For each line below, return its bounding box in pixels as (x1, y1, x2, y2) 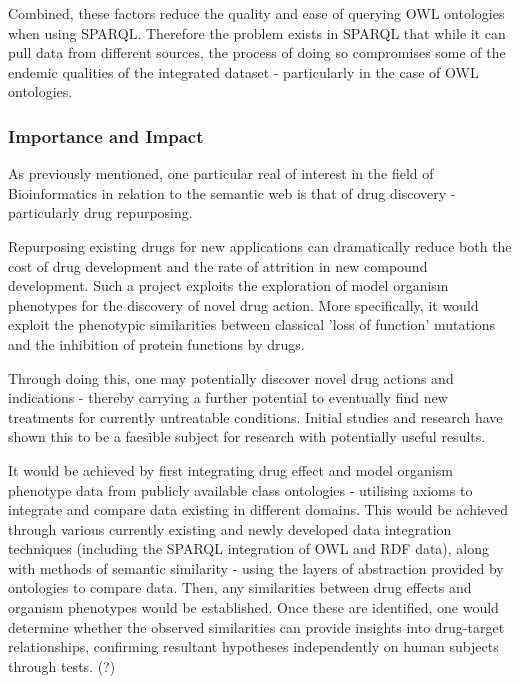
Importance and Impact (8, 123, 204, 148)
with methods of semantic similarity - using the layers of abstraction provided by (8, 557, 504, 578)
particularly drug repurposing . (8, 202, 193, 223)
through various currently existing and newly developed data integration (8, 518, 452, 539)
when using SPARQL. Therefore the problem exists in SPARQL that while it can (8, 22, 506, 43)
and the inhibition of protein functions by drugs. (8, 333, 305, 354)
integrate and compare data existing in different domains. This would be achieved (8, 499, 509, 520)
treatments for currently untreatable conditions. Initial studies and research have (8, 406, 503, 427)
